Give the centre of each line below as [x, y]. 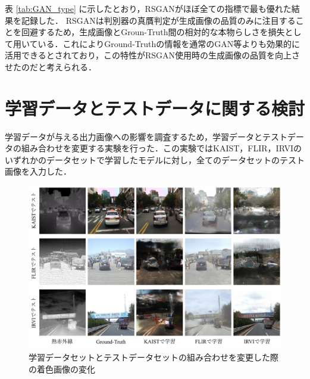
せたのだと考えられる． [51, 66]
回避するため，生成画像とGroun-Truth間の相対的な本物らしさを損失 [153, 32]
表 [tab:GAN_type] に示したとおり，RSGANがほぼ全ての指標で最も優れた [148, 8]
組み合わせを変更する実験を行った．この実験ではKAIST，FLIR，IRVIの [161, 148]
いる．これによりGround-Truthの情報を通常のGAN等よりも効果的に [169, 43]
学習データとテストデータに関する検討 [155, 108]
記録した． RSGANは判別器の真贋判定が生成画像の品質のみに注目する [158, 20]
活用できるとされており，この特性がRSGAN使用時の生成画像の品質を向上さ [152, 55]
